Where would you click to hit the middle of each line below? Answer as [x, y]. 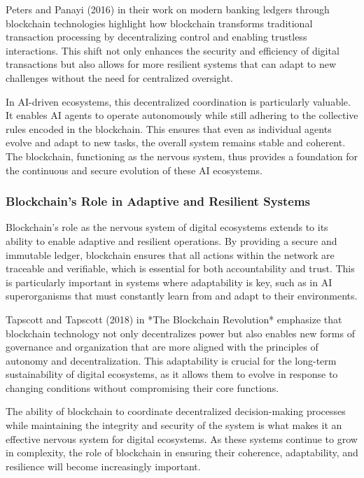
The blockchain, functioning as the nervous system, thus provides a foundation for [182, 156]
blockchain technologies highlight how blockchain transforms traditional [159, 23]
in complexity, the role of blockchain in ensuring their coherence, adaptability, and [182, 452]
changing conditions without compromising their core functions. [142, 387]
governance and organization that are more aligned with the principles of [162, 347]
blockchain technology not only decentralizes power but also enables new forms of [180, 333]
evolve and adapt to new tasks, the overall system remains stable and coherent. [176, 142]
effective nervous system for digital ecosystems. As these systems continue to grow [182, 438]
